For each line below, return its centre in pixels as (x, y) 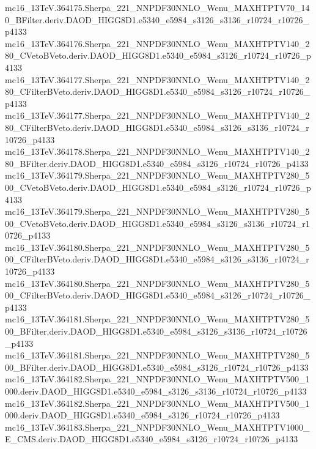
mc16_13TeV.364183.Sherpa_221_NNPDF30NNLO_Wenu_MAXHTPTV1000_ (157, 427)
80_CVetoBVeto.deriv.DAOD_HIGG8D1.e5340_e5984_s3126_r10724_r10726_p (158, 55)
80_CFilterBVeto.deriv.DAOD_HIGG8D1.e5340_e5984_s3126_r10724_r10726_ (158, 91)
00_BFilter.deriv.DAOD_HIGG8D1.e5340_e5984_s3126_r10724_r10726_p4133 (157, 367)
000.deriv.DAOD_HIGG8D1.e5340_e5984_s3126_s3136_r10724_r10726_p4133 (156, 391)
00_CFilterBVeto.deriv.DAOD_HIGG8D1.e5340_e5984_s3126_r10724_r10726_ (158, 295)
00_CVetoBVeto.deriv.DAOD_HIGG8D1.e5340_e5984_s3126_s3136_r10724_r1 (157, 223)
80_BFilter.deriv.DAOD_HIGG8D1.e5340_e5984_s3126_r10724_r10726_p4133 (157, 163)
